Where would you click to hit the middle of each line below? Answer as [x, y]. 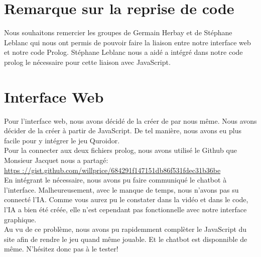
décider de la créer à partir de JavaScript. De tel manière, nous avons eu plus [123, 131]
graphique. [20, 219]
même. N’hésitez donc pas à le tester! [61, 249]
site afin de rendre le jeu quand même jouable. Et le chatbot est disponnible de [126, 239]
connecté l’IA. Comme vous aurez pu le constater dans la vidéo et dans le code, [126, 199]
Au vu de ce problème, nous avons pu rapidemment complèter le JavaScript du [125, 229]
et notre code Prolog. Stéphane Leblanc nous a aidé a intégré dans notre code [123, 52]
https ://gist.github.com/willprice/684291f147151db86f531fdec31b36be [112, 170]
